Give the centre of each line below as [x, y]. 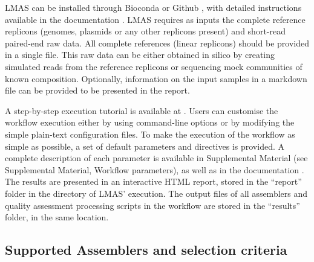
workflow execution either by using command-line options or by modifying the [150, 122]
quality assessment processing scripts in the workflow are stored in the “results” [152, 205]
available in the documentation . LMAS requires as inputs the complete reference [155, 19]
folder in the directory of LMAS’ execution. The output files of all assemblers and [156, 193]
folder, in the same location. [57, 217]
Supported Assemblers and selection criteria [146, 250]
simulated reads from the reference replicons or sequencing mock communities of [154, 66]
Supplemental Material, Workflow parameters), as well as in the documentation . [155, 169]
